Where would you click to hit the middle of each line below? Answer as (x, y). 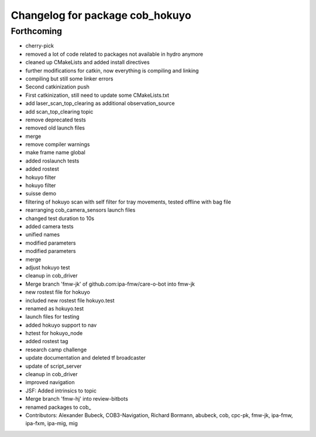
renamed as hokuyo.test (55, 309)
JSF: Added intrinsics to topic (61, 391)
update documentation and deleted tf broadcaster (86, 358)
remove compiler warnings (58, 144)
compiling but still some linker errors (69, 79)
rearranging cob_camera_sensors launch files (80, 210)
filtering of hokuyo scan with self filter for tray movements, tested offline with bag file (128, 202)
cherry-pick (39, 46)
